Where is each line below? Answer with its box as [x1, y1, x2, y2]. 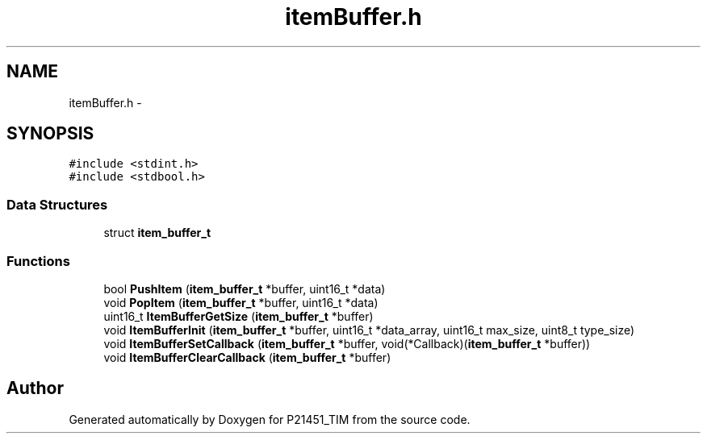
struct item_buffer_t [103, 226, 211, 240]
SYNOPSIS [6, 123, 94, 144]
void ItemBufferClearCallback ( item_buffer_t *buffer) [103, 350, 391, 364]
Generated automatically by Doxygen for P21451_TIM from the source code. [69, 412, 471, 426]
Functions [6, 252, 70, 269]
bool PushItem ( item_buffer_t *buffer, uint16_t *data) [103, 281, 386, 296]
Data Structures [6, 196, 108, 213]
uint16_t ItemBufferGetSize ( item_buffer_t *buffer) [103, 309, 374, 323]
